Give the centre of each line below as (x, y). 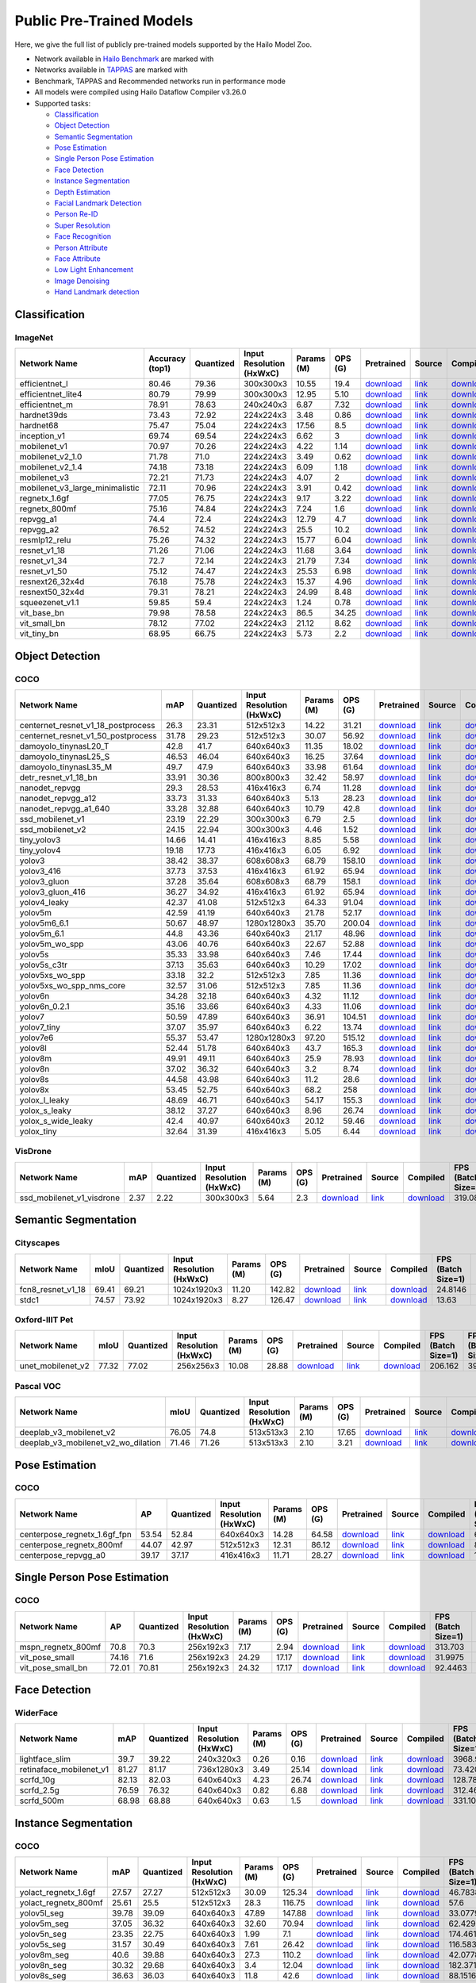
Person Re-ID (76, 214)
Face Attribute (77, 259)
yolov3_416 (40, 871)
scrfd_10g (37, 1780)
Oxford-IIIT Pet (44, 1319)
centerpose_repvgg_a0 (63, 1555)
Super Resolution (83, 225)
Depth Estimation (83, 192)
